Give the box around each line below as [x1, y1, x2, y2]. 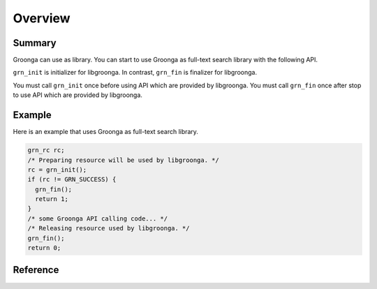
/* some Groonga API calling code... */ [27, 214, 168, 223]
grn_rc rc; [27, 147, 65, 154]
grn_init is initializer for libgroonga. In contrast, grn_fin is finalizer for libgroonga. [13, 68, 258, 77]
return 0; [27, 244, 61, 252]
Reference [13, 264, 59, 276]
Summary [13, 37, 57, 49]
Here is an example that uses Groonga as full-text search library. [13, 128, 199, 136]
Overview [13, 10, 71, 26]
